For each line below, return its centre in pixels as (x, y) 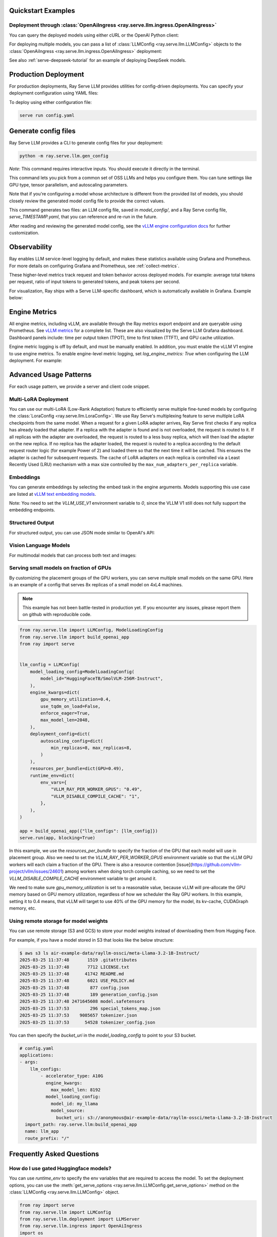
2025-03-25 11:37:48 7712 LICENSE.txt (74, 967)
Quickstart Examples (42, 11)
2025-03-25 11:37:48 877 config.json (74, 988)
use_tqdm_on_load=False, (70, 706)
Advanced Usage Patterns (50, 374)
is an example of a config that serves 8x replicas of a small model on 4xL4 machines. (96, 585)
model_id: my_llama (74, 1104)
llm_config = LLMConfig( (50, 665)
